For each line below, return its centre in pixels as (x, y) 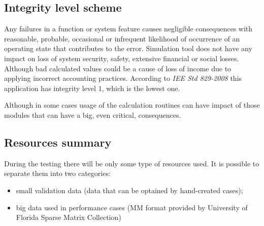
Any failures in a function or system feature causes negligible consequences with (128, 29)
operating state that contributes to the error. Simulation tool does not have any (128, 48)
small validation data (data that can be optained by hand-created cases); (129, 190)
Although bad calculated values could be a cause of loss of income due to (118, 68)
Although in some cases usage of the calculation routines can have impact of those (132, 105)
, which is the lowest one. (141, 88)
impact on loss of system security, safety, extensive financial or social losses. (122, 58)
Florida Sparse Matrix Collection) (69, 217)
